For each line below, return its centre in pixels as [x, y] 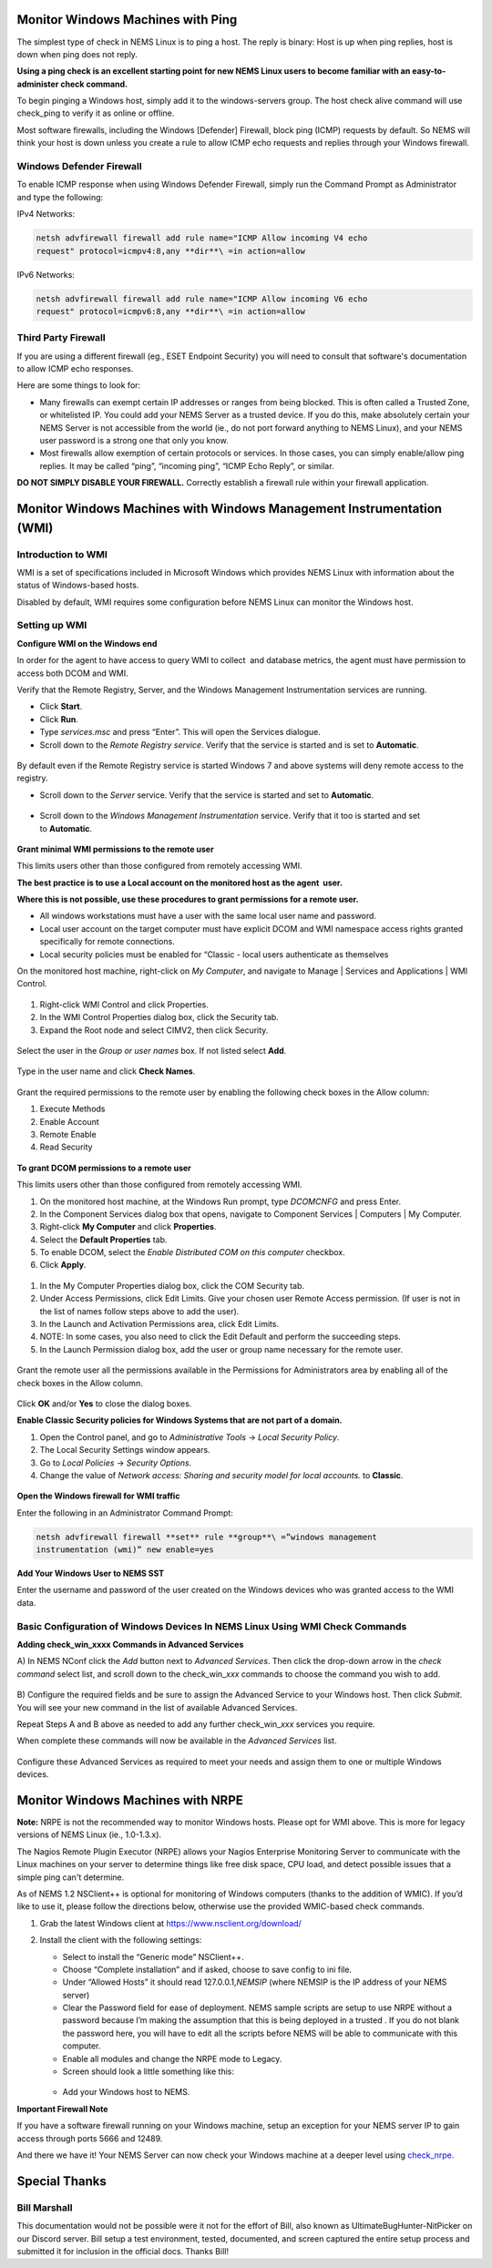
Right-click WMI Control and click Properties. [124, 1004]
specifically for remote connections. [107, 942]
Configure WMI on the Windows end [87, 643]
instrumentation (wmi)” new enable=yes [125, 1550]
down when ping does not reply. [77, 54]
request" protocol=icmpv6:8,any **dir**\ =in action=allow [170, 311]
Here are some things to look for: [79, 385]
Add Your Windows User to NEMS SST [91, 1573]
